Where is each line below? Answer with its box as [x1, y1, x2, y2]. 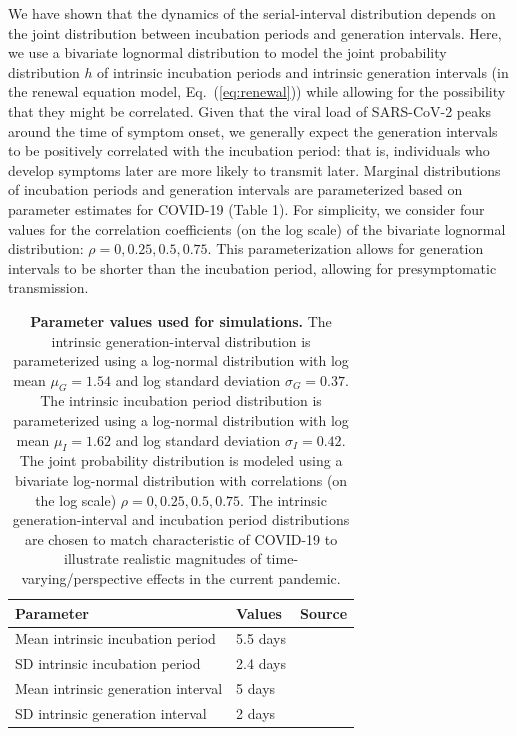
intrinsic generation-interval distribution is [51, 330, 311, 351]
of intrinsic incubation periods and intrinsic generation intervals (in [97, 61, 509, 82]
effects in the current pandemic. [146, 568, 341, 589]
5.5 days [236, 628, 286, 649]
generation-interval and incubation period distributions [12, 509, 350, 530]
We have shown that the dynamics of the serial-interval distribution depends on [8, 3, 496, 23]
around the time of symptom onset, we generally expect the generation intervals [8, 120, 498, 141]
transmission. [8, 277, 89, 298]
